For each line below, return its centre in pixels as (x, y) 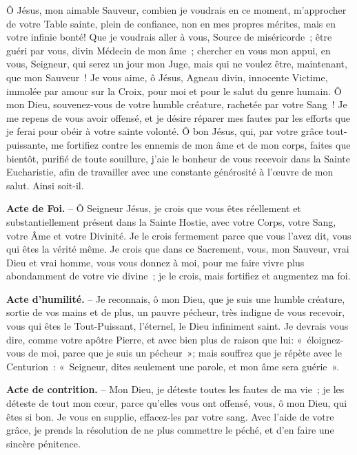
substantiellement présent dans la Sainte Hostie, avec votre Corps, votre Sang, (171, 221)
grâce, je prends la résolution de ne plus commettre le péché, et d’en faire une (170, 430)
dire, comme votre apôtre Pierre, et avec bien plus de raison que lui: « (154, 339)
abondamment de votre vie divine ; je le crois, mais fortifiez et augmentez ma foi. (178, 276)
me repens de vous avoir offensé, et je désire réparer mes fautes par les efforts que (178, 117)
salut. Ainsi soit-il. (45, 185)
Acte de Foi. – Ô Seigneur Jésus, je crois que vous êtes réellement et (154, 208)
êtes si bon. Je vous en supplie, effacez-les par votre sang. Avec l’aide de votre (170, 416)
